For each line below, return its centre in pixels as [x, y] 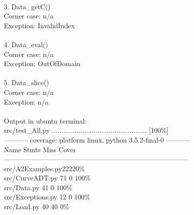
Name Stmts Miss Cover [40, 149]
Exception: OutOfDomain [42, 63]
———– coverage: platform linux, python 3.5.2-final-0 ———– [97, 139]
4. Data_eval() [26, 44]
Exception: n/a [26, 101]
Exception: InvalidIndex [39, 25]
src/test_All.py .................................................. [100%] [86, 130]
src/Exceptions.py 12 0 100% [47, 197]
